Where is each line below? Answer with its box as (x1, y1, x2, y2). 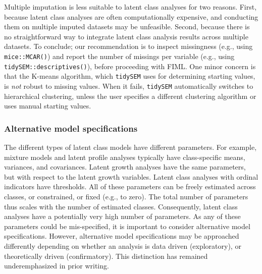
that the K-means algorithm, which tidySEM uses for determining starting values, (4, 71, 255, 81)
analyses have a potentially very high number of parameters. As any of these (4, 211, 241, 222)
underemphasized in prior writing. (4, 260, 109, 271)
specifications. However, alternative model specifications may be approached (4, 231, 239, 241)
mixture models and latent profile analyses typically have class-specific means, (4, 151, 245, 162)
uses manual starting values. (4, 100, 91, 111)
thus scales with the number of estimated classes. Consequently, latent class (4, 201, 238, 211)
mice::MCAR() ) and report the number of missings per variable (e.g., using (4, 50, 235, 61)
